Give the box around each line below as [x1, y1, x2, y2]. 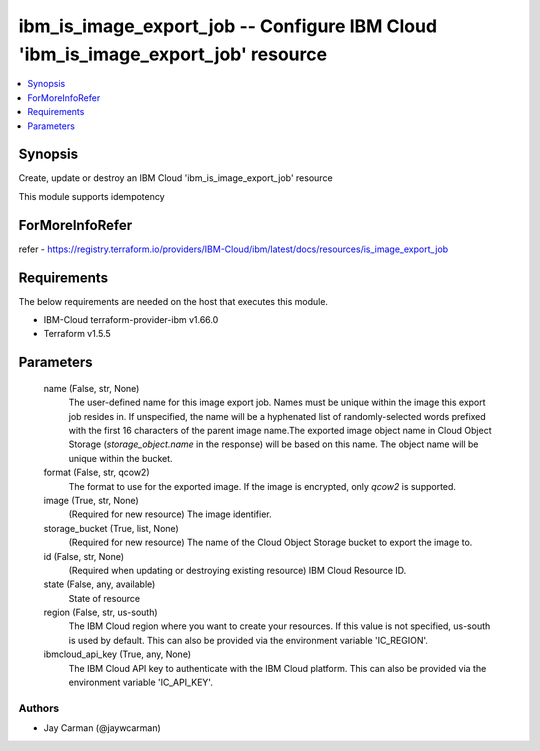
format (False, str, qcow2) [43, 466, 150, 479]
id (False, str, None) [43, 550, 125, 562]
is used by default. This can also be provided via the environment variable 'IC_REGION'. [68, 634, 429, 646]
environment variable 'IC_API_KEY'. [68, 676, 214, 689]
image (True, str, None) [43, 494, 139, 506]
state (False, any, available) [43, 578, 156, 590]
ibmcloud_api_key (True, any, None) [43, 648, 192, 660]
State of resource [68, 592, 141, 604]
